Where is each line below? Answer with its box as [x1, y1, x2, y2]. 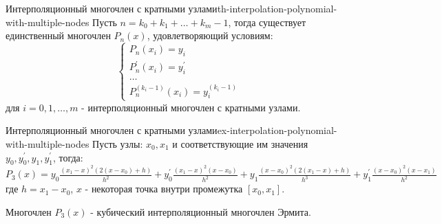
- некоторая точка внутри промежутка [85, 181, 243, 196]
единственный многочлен [6, 28, 111, 43]
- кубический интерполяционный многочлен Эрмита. [90, 204, 311, 219]
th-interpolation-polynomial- [217, 1, 337, 15]
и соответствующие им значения [172, 136, 308, 150]
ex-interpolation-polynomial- [217, 123, 337, 137]
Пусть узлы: [92, 136, 143, 150]
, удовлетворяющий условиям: [147, 28, 273, 43]
